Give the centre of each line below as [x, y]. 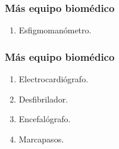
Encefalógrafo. [45, 119]
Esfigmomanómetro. [55, 30]
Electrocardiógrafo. [54, 79]
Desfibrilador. [43, 99]
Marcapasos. [41, 139]
